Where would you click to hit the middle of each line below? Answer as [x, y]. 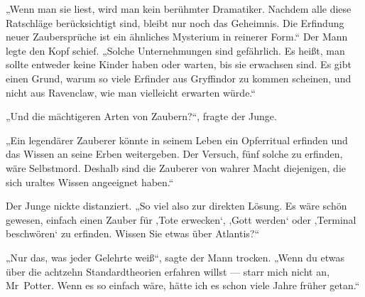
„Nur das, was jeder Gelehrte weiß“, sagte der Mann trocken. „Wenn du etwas [175, 257]
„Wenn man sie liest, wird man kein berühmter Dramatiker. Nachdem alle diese [179, 9]
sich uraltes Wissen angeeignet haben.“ [90, 182]
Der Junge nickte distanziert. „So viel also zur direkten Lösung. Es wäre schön [176, 206]
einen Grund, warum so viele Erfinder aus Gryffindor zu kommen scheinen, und [179, 78]
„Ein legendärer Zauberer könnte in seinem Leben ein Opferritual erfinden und [177, 140]
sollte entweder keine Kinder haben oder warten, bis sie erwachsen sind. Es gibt [179, 64]
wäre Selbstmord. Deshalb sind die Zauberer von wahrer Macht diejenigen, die [176, 167]
